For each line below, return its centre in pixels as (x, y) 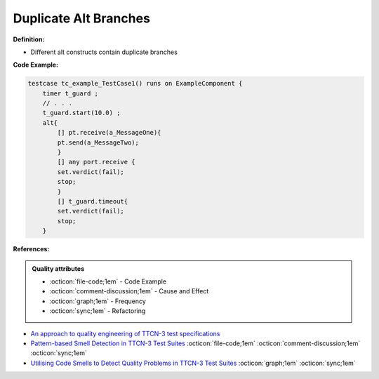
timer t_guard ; (70, 93)
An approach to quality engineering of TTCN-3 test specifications (125, 333)
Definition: (29, 39)
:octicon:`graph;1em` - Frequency (98, 301)
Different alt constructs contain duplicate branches (104, 52)
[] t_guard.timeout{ (93, 201)
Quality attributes (58, 268)
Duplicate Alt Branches (82, 18)
